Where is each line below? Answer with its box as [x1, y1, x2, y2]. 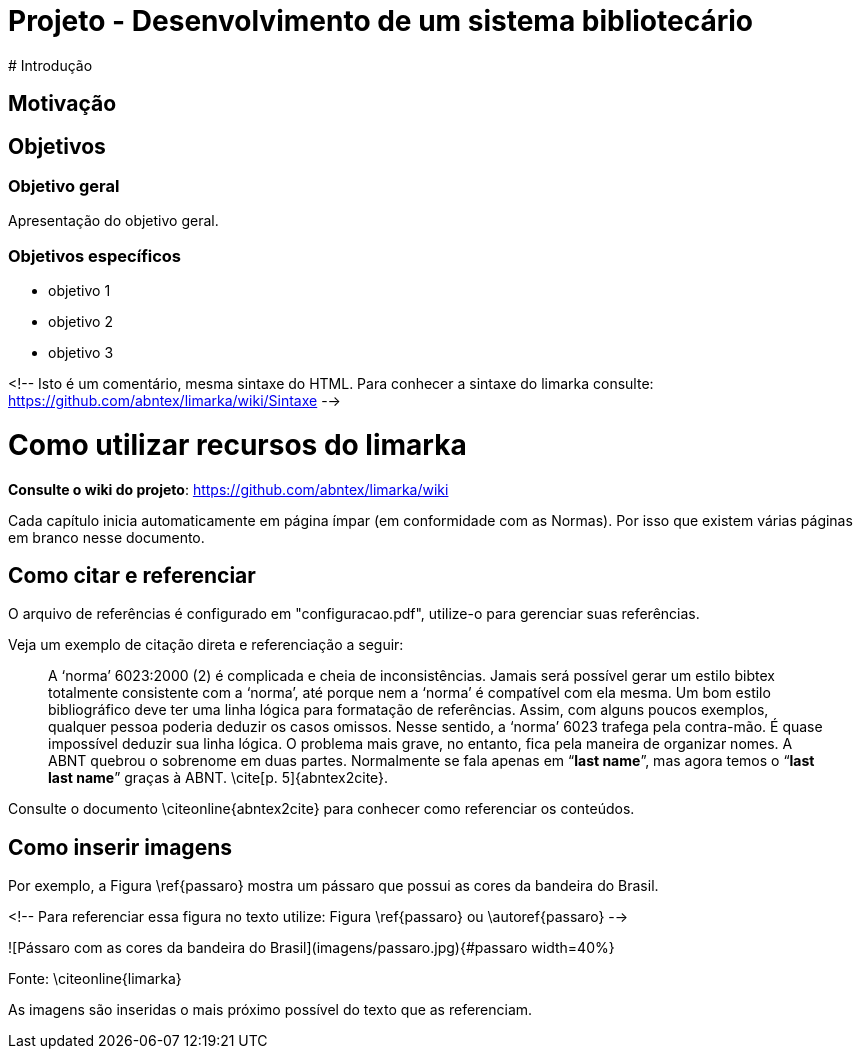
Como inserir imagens [8, 834, 232, 860]
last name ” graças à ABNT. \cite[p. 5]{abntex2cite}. [48, 769, 389, 787]
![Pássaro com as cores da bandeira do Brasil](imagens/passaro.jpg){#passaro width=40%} [8, 939, 615, 957]
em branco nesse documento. [8, 528, 205, 546]
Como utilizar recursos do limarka [8, 427, 467, 462]
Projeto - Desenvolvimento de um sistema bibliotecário [8, 4, 753, 38]
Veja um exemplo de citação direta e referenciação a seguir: [8, 636, 404, 654]
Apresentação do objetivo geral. [8, 212, 219, 230]
